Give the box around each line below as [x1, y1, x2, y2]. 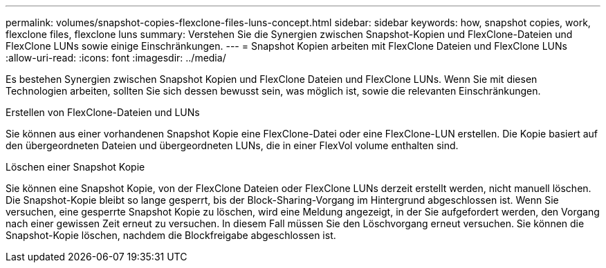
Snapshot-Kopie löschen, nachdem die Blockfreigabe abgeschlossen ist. [6, 229, 336, 241]
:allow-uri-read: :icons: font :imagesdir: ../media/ [6, 52, 226, 64]
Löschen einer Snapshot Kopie [6, 161, 145, 173]
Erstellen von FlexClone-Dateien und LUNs [6, 106, 200, 118]
